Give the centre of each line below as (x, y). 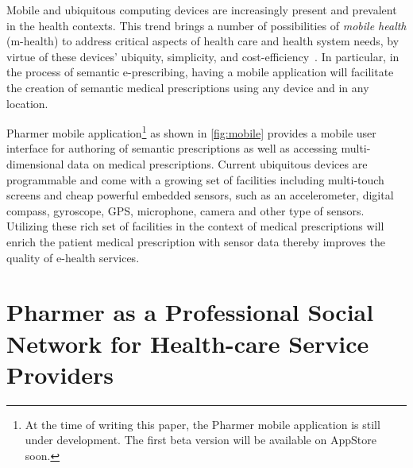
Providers (60, 374)
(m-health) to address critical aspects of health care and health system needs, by (203, 41)
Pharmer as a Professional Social (190, 312)
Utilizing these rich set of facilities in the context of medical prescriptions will (195, 226)
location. (27, 103)
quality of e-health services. (73, 257)
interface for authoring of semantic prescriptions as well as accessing (172, 148)
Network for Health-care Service (188, 343)
